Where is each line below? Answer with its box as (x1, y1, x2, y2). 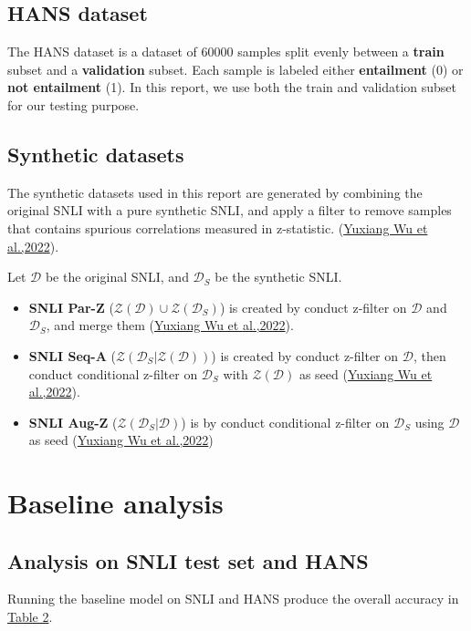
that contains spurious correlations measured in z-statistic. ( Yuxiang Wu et (7, 218, 428, 237)
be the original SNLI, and (45, 267, 189, 286)
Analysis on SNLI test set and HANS (7, 546, 369, 574)
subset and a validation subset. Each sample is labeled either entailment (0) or (7, 59, 464, 78)
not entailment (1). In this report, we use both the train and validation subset (7, 78, 457, 97)
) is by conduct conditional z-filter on (181, 412, 390, 431)
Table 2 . (7, 607, 53, 626)
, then (413, 346, 446, 365)
